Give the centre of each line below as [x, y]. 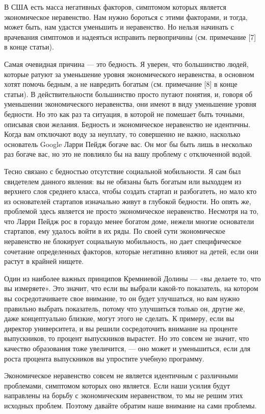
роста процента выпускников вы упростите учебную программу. [104, 358]
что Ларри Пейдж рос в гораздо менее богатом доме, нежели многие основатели [129, 221]
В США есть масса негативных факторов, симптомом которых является [115, 7]
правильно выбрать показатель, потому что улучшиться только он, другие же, [125, 308]
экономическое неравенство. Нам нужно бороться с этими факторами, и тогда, [126, 17]
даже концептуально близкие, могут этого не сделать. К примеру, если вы [119, 318]
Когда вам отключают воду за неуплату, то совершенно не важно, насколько [122, 134]
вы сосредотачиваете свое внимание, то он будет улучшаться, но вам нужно [122, 298]
